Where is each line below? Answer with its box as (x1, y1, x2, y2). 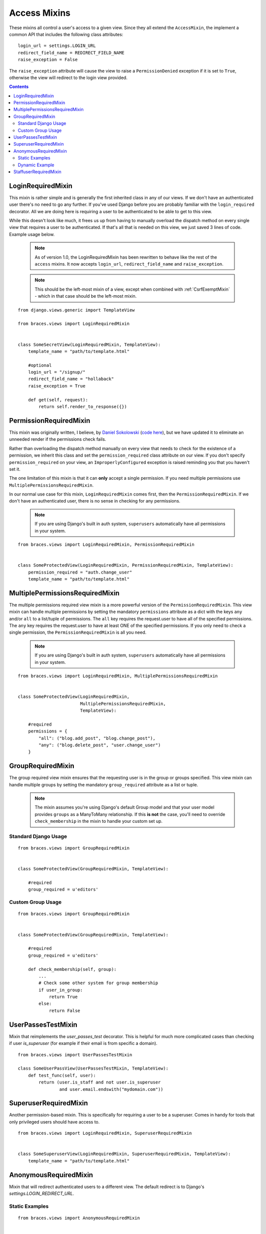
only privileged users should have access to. (9, 1118, 100, 1125)
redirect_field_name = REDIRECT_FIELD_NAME (18, 50, 125, 55)
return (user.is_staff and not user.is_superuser (38, 1080, 161, 1085)
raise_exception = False (18, 57, 78, 63)
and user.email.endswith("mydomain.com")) (59, 1086, 164, 1092)
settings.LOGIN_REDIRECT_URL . (9, 1191, 74, 1196)
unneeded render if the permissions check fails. (9, 436, 106, 442)
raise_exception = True (28, 383, 86, 388)
